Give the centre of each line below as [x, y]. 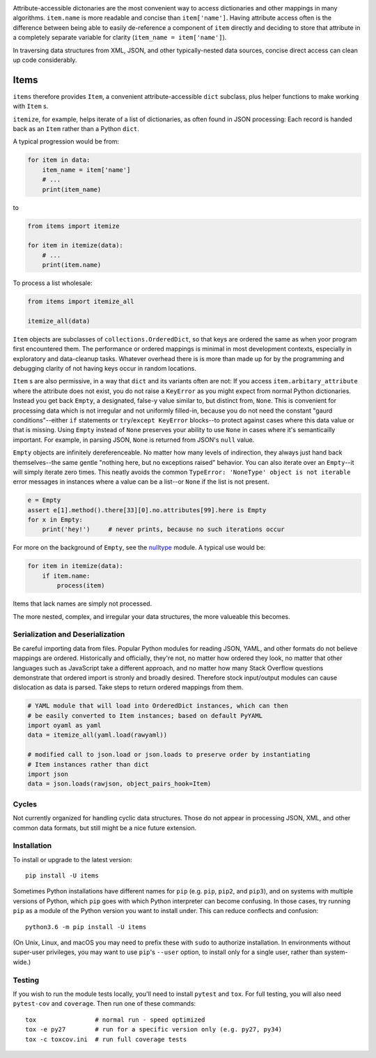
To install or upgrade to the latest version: [72, 859]
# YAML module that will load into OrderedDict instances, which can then [158, 706]
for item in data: [59, 160]
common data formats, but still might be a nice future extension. [105, 828]
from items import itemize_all [81, 302]
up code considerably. [45, 60]
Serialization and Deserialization [69, 634]
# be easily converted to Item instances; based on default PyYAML [145, 715]
